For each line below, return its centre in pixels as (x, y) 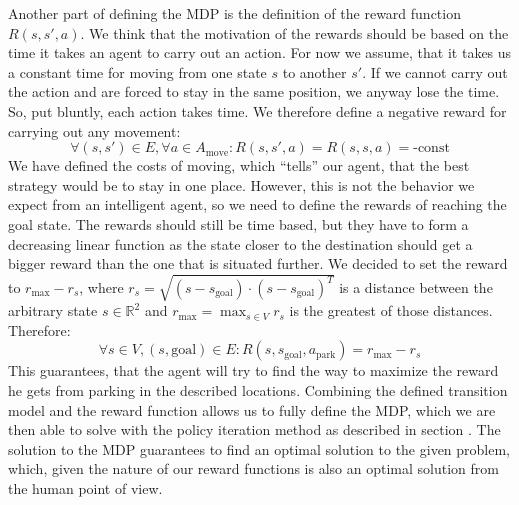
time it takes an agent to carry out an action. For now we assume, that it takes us (260, 52)
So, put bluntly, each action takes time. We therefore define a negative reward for (257, 110)
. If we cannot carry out (435, 71)
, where (101, 287)
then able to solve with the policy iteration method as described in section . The (254, 429)
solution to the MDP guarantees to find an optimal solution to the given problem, (259, 448)
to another (314, 71)
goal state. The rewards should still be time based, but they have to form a (238, 223)
